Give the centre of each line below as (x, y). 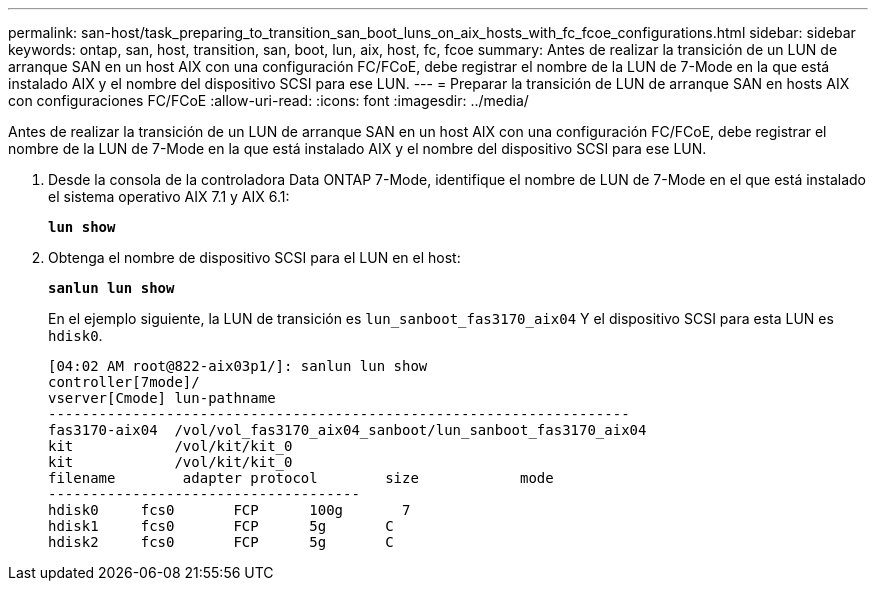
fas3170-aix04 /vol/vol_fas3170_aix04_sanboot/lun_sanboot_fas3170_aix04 (347, 430)
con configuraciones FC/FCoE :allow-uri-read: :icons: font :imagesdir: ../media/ (268, 100)
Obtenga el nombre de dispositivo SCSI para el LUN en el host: (254, 257)
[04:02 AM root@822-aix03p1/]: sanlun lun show (238, 366)
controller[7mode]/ (124, 382)
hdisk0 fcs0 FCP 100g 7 (229, 510)
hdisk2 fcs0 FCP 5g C (221, 542)
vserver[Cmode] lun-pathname (162, 398)
